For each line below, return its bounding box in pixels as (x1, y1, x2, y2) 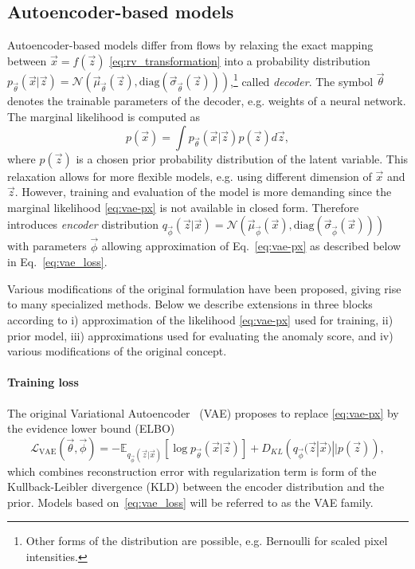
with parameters (7, 237, 87, 254)
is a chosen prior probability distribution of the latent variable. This (76, 150, 409, 167)
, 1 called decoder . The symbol (229, 70, 374, 89)
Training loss (7, 374, 79, 390)
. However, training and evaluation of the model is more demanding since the (14, 183, 392, 200)
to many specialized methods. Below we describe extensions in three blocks (7, 296, 373, 312)
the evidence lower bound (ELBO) (7, 420, 175, 437)
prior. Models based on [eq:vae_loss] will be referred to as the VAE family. (7, 493, 374, 510)
